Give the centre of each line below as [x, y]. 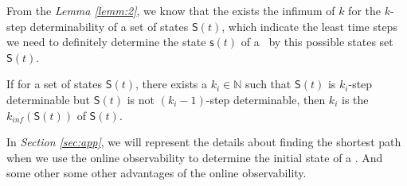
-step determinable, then [266, 99]
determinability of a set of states [109, 26]
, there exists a [172, 84]
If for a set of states [55, 84]
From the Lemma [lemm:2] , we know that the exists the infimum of [171, 10]
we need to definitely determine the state [106, 42]
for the [364, 10]
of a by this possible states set [317, 42]
